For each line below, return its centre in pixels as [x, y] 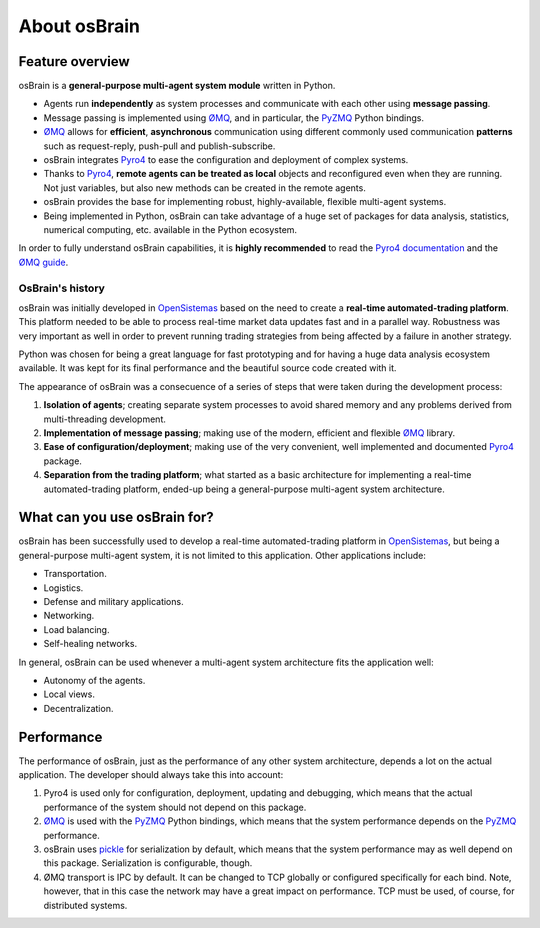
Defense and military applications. [113, 602]
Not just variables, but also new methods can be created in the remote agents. [205, 187]
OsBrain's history [61, 288]
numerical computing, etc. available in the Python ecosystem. [170, 229]
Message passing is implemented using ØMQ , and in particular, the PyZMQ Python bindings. [234, 117]
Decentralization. [78, 708]
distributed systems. [85, 905]
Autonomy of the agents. [94, 680]
